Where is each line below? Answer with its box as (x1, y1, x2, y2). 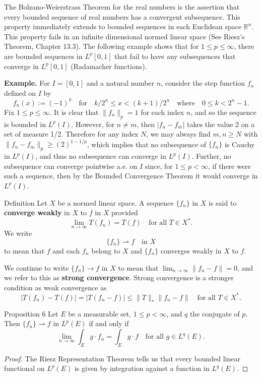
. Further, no (191, 151, 231, 161)
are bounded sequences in (4, 50, 83, 61)
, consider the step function (161, 78, 245, 88)
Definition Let (4, 197, 47, 208)
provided (111, 207, 138, 218)
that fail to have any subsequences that (114, 50, 236, 61)
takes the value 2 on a (187, 118, 255, 129)
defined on (4, 87, 36, 98)
